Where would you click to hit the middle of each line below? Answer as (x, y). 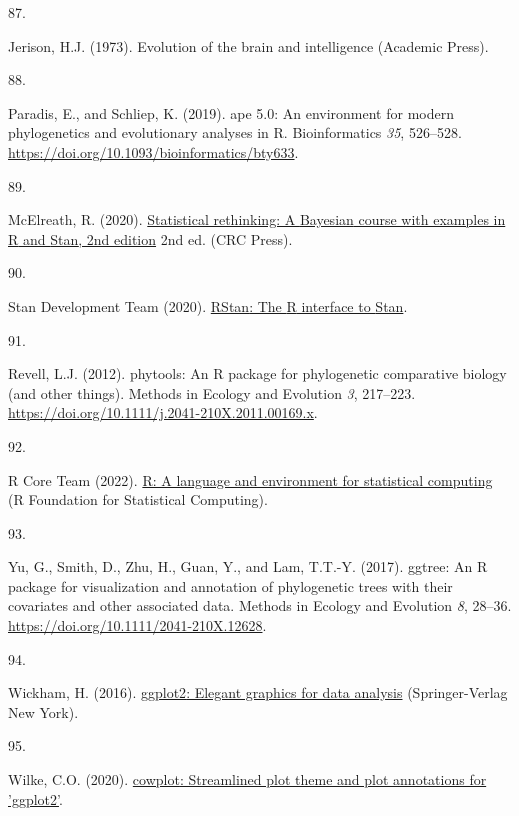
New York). (43, 711)
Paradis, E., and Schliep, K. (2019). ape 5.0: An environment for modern (231, 112)
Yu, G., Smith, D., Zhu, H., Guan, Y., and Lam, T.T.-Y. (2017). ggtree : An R (248, 566)
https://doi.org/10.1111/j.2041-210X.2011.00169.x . (163, 412)
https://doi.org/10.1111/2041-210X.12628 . (137, 625)
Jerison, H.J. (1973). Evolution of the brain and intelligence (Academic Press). (248, 45)
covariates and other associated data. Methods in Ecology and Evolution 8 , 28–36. (260, 605)
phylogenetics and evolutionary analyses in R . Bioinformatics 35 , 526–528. (235, 132)
